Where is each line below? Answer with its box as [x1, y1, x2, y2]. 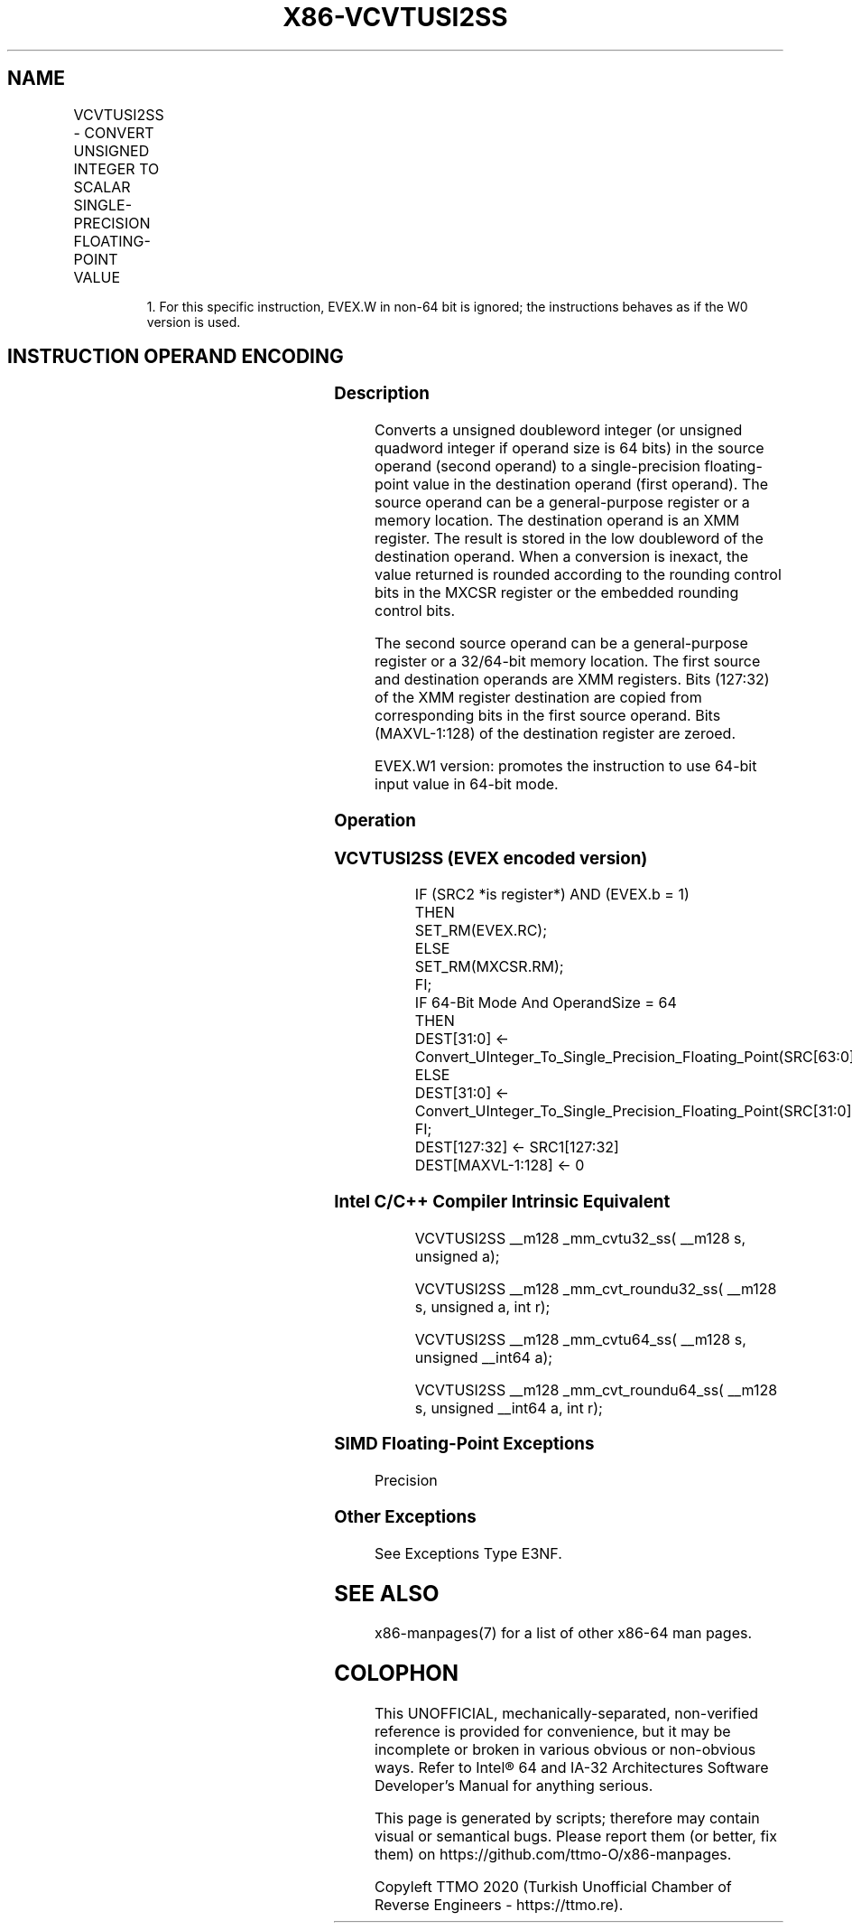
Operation [334, 809, 416, 831]
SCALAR [73, 177, 131, 196]
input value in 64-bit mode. [375, 775, 559, 794]
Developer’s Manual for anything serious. [375, 1776, 653, 1795]
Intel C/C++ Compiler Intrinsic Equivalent [334, 1191, 671, 1213]
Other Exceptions [334, 1506, 477, 1527]
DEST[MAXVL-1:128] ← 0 [414, 1156, 585, 1175]
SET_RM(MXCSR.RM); [414, 957, 564, 976]
